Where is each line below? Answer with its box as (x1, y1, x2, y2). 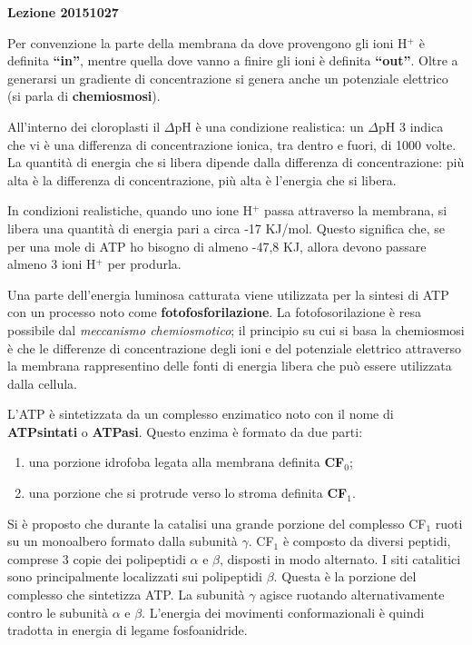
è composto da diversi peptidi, (282, 531, 451, 551)
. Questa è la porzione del (273, 567, 417, 586)
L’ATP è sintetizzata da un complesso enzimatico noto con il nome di (7, 404, 394, 423)
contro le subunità (7, 602, 108, 621)
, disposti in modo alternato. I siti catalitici (220, 549, 461, 568)
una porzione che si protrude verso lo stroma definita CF (28, 483, 348, 502)
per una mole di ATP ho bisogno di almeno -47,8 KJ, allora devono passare (7, 236, 427, 255)
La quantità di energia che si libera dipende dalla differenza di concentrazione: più (7, 153, 465, 172)
